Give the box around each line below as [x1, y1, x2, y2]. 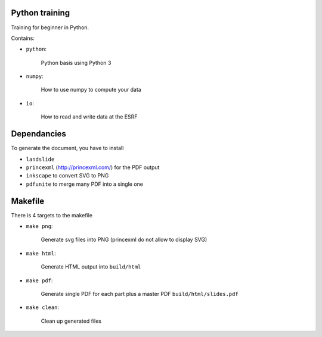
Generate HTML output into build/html [41, 263, 141, 270]
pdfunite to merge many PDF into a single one [26, 180, 143, 188]
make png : [26, 223, 53, 230]
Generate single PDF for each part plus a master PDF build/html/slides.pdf [41, 290, 239, 297]
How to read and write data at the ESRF [41, 113, 138, 120]
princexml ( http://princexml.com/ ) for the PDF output [26, 164, 160, 171]
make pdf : [26, 277, 53, 284]
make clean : [26, 304, 60, 311]
